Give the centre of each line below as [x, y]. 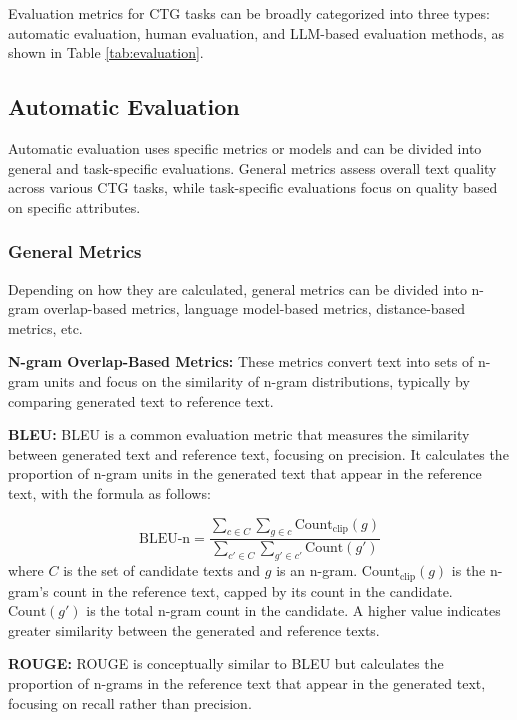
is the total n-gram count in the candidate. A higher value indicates [293, 610]
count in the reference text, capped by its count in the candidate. [253, 590]
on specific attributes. [74, 206]
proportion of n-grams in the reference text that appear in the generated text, [247, 682]
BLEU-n [165, 538]
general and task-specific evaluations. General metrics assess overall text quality [252, 167]
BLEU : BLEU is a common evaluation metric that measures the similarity [239, 434]
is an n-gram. [317, 570]
